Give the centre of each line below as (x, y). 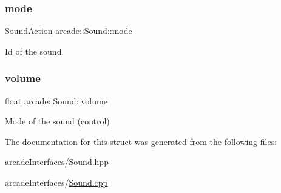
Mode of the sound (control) (57, 121)
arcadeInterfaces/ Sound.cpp (56, 182)
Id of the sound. (35, 51)
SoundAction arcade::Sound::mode (69, 31)
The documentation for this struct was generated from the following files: (141, 141)
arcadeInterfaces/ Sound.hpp (57, 162)
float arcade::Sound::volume (56, 100)
